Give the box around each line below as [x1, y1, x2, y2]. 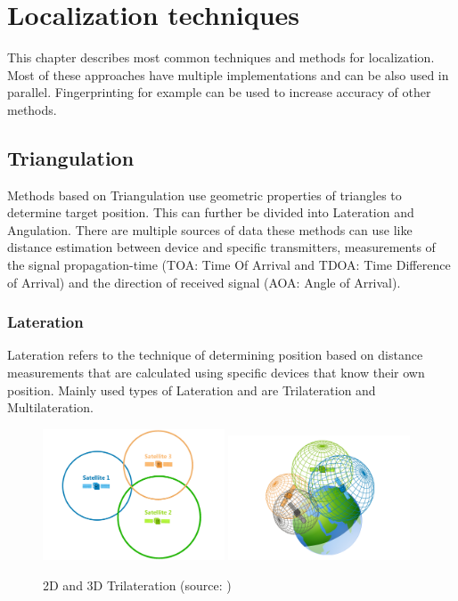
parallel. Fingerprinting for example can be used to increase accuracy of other [7, 83, 431, 102]
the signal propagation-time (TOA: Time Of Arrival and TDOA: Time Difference [7, 256, 451, 274]
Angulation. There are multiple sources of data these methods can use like [7, 220, 413, 239]
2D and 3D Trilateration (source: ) [43, 575, 232, 594]
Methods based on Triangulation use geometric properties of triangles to [7, 185, 402, 204]
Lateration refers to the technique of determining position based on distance [7, 345, 423, 364]
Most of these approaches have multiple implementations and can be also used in [7, 65, 449, 84]
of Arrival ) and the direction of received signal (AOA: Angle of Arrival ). [7, 272, 401, 291]
